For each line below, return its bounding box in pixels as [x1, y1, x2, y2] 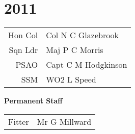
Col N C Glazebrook [46, 29, 119, 41]
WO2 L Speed [46, 73, 96, 86]
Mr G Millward [37, 115, 92, 127]
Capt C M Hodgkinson [46, 59, 127, 71]
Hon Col [8, 29, 38, 41]
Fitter [8, 115, 29, 127]
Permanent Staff [4, 95, 63, 106]
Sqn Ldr [9, 44, 38, 56]
